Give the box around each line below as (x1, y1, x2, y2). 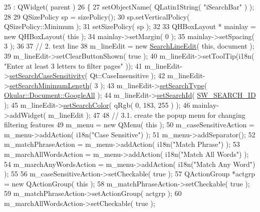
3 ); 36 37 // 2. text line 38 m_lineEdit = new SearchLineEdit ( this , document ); (4, 41, 254, 51)
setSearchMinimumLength (9, 80, 90, 90)
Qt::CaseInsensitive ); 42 (90, 70, 165, 81)
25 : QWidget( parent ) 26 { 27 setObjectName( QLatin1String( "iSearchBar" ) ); (4, 2, 254, 12)
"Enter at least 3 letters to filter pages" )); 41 (4, 60, 142, 71)
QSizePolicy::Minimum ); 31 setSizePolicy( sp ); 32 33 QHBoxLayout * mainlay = (4, 21, 256, 32)
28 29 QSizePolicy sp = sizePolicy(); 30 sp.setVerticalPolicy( (4, 11, 190, 22)
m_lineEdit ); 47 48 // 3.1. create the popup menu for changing (48, 109, 245, 120)
